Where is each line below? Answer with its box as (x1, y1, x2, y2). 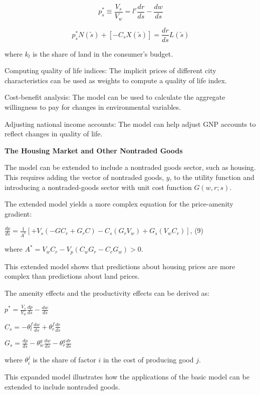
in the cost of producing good (103, 354, 194, 364)
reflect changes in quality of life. (5, 128, 103, 139)
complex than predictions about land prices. (5, 271, 140, 281)
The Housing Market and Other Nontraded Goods (5, 145, 183, 155)
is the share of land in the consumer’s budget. (33, 48, 173, 59)
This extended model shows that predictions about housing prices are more (5, 261, 235, 271)
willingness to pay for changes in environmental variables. (5, 101, 181, 112)
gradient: (5, 208, 32, 219)
